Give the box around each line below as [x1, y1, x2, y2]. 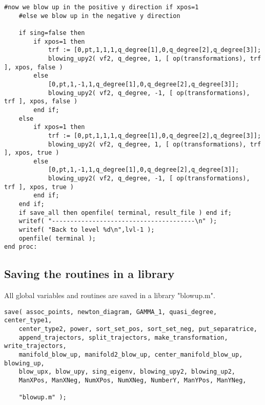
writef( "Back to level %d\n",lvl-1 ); [18, 226, 155, 234]
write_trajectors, [4, 342, 67, 350]
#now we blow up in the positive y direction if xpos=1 [4, 4, 199, 11]
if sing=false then [18, 29, 85, 36]
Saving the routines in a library [4, 266, 175, 282]
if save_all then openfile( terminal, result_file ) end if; [18, 209, 232, 216]
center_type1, [4, 317, 52, 324]
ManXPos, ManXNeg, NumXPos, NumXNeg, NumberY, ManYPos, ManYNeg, [18, 377, 247, 384]
